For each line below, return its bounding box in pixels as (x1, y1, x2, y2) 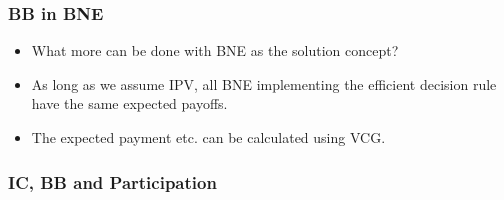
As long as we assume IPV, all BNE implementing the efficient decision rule (31, 73, 497, 94)
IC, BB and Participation (8, 169, 217, 194)
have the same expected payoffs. (31, 93, 228, 114)
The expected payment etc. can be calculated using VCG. (31, 127, 386, 147)
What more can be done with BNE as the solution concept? (31, 40, 399, 61)
